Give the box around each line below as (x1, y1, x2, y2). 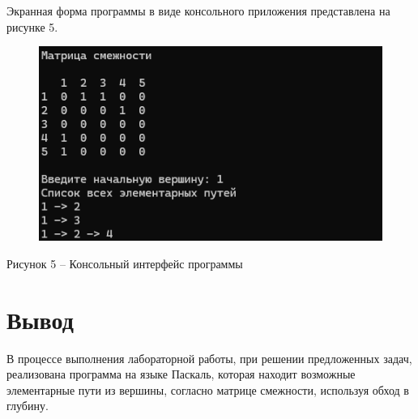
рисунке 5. (6, 18, 58, 35)
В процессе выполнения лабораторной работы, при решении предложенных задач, (6, 349, 412, 366)
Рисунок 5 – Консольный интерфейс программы (6, 254, 243, 271)
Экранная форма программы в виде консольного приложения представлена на (6, 2, 390, 19)
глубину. (6, 397, 49, 414)
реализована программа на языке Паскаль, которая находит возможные (6, 366, 356, 383)
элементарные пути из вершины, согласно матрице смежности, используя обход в (6, 381, 409, 398)
